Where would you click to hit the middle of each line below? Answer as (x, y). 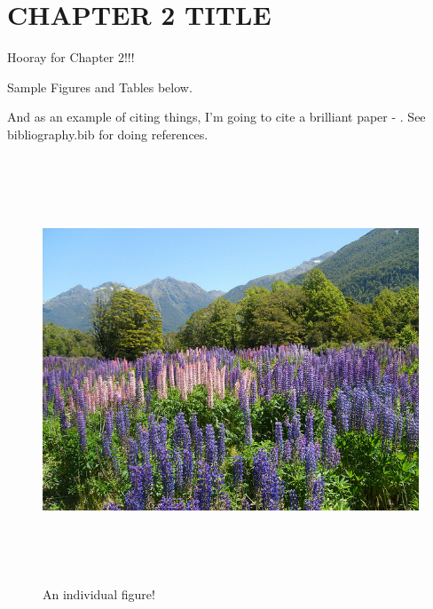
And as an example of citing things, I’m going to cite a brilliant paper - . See (216, 117)
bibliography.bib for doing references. (108, 134)
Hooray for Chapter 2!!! (71, 57)
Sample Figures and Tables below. (100, 87)
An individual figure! (99, 594)
